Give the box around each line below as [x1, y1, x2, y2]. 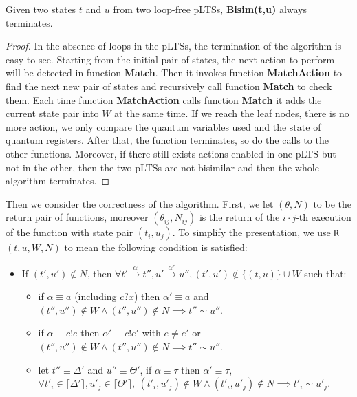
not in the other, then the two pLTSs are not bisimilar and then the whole [6, 160, 319, 174]
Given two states [6, 2, 76, 16]
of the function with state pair [6, 225, 133, 239]
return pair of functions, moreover [6, 210, 149, 224]
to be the [313, 196, 352, 211]
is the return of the [199, 210, 280, 224]
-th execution [296, 210, 351, 224]
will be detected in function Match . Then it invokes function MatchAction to [6, 65, 343, 80]
